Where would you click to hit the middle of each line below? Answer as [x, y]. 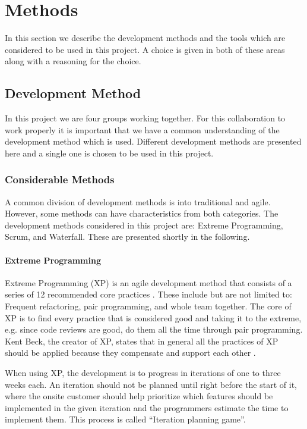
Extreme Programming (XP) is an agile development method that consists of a [148, 282]
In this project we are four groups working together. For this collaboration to [145, 118]
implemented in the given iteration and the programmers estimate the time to [147, 407]
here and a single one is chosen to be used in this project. [109, 153]
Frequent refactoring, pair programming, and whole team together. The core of [148, 306]
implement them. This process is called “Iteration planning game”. [125, 419]
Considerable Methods [60, 179]
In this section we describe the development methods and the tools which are [145, 38]
